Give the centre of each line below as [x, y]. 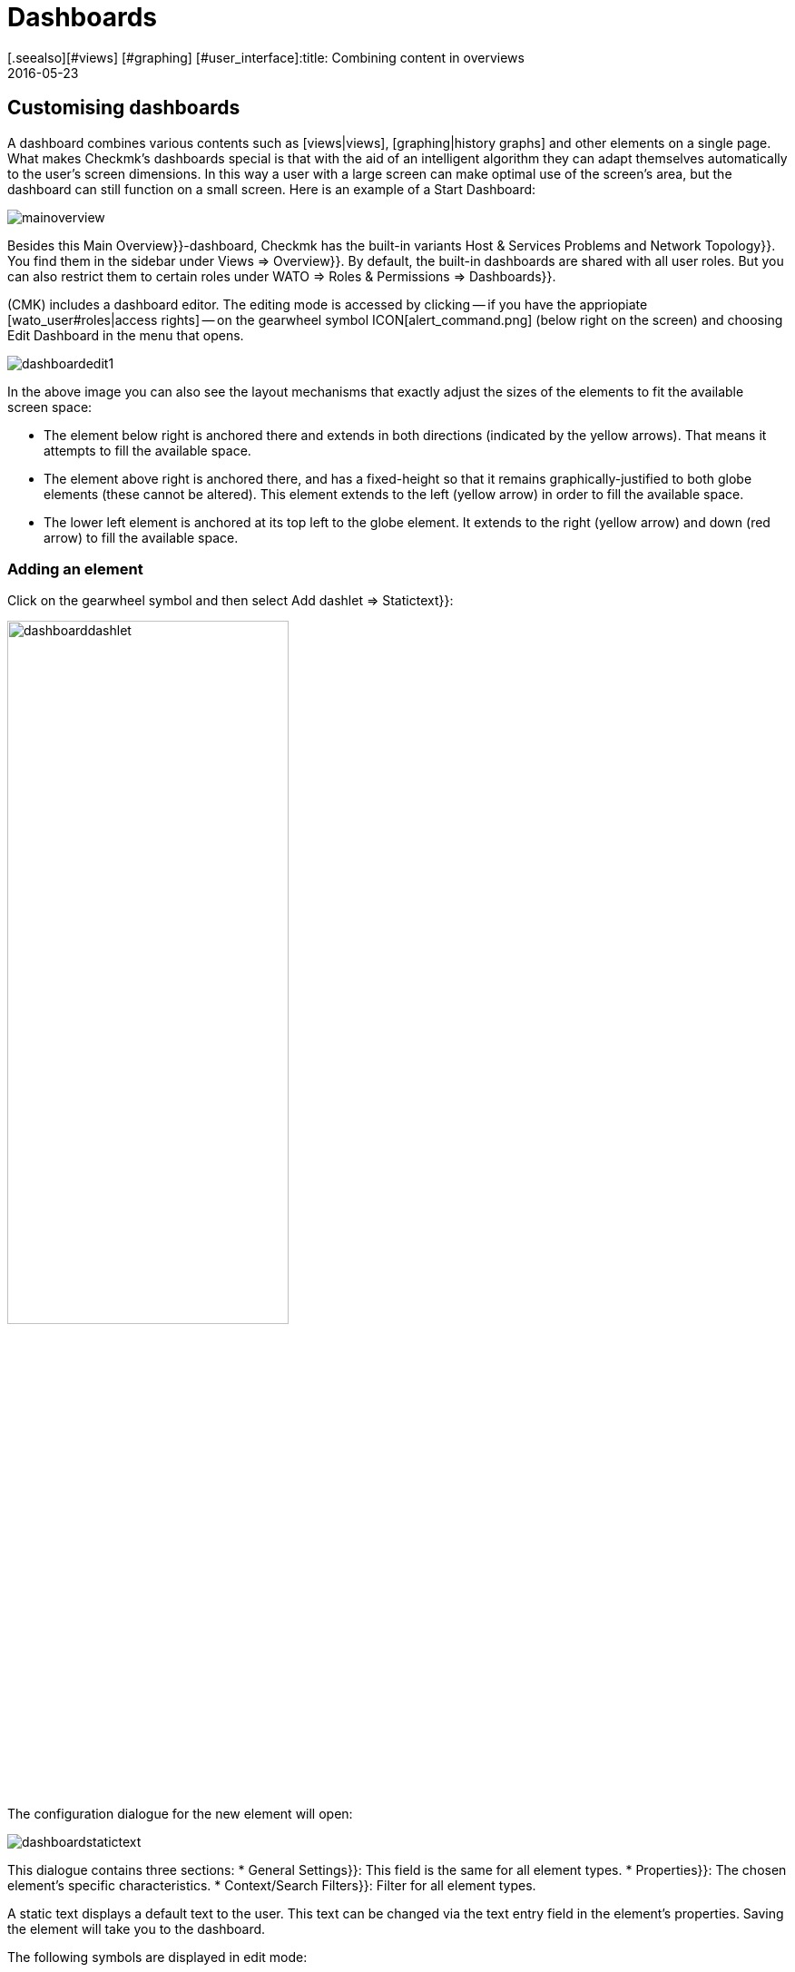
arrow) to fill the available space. [141, 537]
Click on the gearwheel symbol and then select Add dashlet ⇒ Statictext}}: [231, 601]
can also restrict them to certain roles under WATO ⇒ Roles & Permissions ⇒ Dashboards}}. [282, 276]
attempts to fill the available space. [147, 450]
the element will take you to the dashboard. [137, 1928]
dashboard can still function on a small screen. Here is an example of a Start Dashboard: [272, 189]
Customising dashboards [124, 108]
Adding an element [75, 569]
